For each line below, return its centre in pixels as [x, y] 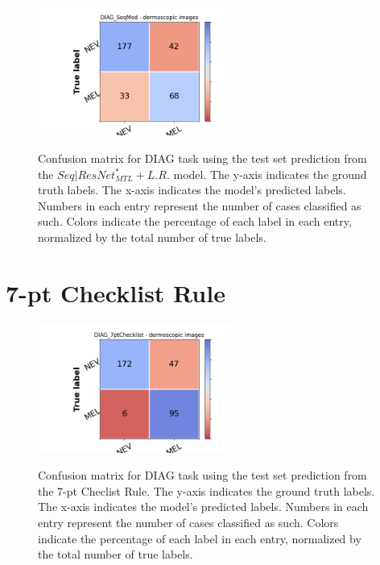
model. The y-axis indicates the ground [270, 174]
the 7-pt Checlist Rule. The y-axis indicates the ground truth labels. [207, 490]
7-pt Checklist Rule [116, 292]
